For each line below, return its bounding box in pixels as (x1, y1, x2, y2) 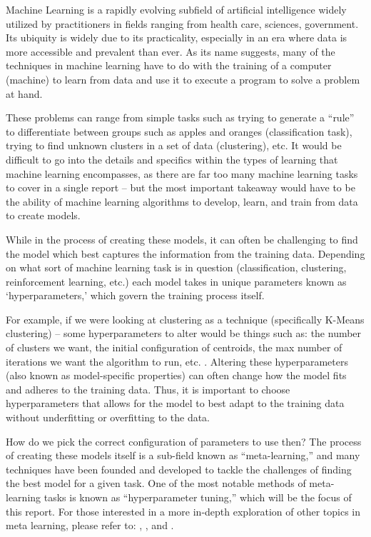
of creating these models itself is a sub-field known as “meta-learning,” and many (6, 448, 360, 463)
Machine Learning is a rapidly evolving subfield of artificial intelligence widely (6, 2, 347, 16)
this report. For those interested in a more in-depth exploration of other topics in (6, 503, 361, 518)
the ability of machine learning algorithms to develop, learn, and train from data (6, 194, 358, 209)
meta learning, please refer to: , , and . (6, 518, 174, 533)
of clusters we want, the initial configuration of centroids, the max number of (6, 340, 342, 355)
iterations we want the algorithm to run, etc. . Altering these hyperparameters (6, 353, 349, 368)
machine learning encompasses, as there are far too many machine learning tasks (6, 166, 358, 181)
